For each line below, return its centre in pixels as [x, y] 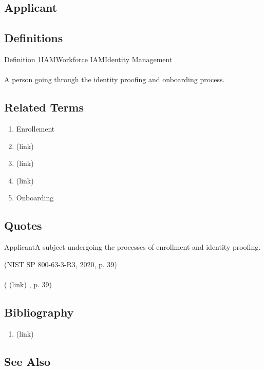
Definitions [34, 38]
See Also [27, 361]
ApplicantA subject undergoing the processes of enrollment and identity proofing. [133, 247]
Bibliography [39, 312]
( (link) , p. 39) [28, 284]
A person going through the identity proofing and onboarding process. [115, 79]
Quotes [23, 225]
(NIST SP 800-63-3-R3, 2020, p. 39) [61, 264]
